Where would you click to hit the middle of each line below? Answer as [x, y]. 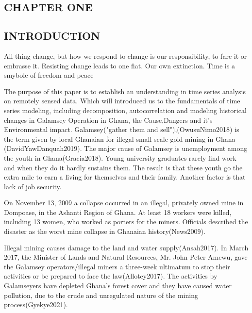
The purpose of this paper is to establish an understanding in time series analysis [125, 91]
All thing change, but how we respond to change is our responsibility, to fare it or [126, 56]
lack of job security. [33, 186]
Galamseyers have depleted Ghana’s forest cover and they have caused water [118, 286]
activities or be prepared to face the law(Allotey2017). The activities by [111, 276]
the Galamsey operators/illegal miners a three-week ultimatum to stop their [117, 266]
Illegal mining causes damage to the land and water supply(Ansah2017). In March [126, 247]
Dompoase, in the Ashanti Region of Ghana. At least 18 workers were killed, [118, 212]
